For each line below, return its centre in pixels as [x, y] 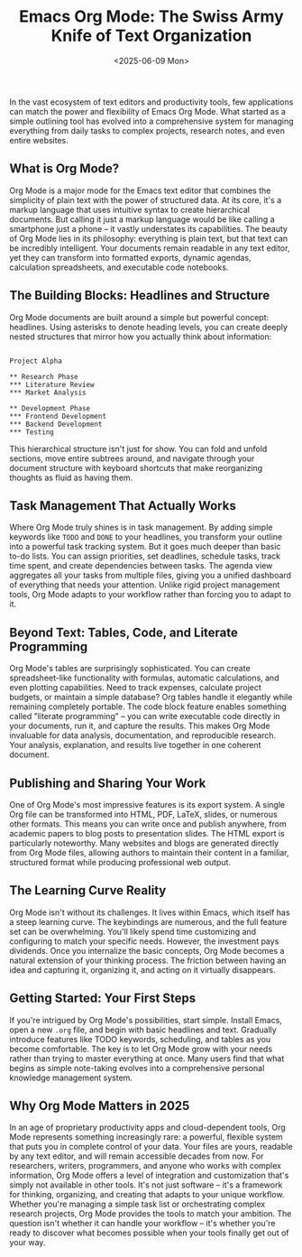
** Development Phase [50, 408]
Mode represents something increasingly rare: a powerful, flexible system [146, 1137]
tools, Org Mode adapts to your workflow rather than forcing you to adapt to [150, 595]
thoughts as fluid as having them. [71, 477]
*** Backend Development [56, 424]
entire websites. [39, 140]
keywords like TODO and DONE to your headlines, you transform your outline [146, 537]
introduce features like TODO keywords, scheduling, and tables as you [140, 1039]
